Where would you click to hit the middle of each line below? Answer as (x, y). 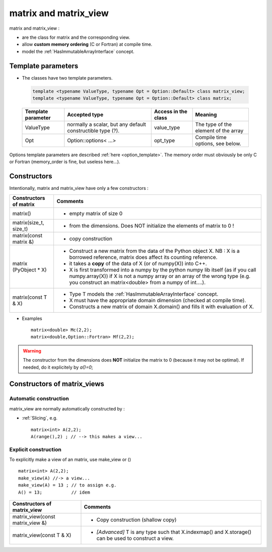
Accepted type (85, 114)
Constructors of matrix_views (57, 384)
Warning (32, 351)
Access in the (171, 111)
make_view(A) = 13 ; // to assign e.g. (67, 485)
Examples (32, 318)
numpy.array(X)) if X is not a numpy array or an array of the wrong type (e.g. (160, 276)
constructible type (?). (93, 130)
